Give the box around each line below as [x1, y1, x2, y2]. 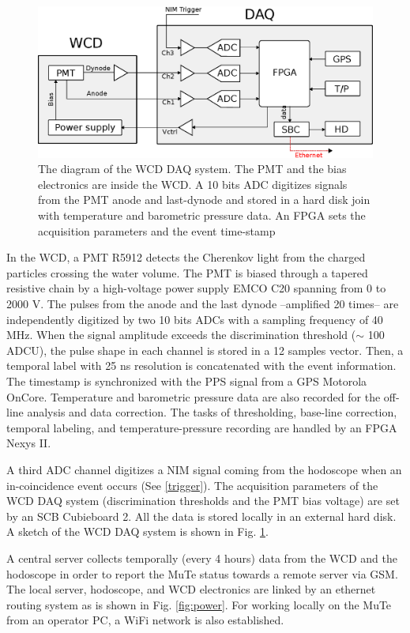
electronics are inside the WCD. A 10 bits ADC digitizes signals [38, 175, 348, 192]
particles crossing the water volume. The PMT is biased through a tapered [6, 264, 368, 281]
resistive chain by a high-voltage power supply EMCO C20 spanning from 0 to [6, 280, 386, 296]
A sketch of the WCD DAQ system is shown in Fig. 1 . [6, 523, 269, 540]
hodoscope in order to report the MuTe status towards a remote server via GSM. [6, 565, 398, 582]
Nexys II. [6, 435, 51, 451]
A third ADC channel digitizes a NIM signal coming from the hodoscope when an [6, 461, 402, 477]
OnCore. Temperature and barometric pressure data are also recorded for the [6, 388, 381, 405]
